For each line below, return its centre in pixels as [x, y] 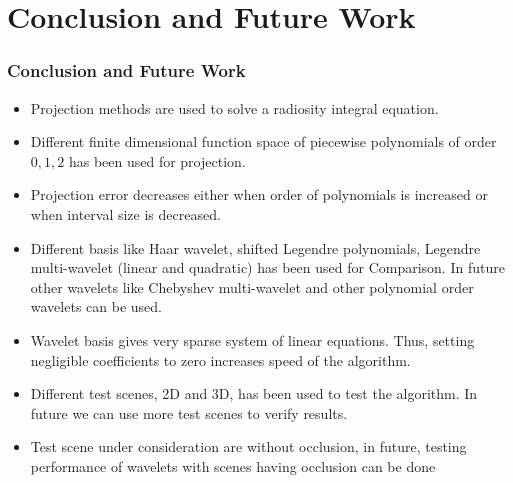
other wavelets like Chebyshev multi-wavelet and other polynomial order [252, 286]
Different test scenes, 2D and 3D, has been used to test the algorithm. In [254, 393]
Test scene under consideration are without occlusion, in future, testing [248, 446]
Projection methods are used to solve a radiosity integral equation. [234, 107]
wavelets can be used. [96, 306]
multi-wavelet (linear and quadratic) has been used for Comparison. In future [267, 267]
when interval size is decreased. [125, 213]
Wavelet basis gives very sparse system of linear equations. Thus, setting [252, 339]
